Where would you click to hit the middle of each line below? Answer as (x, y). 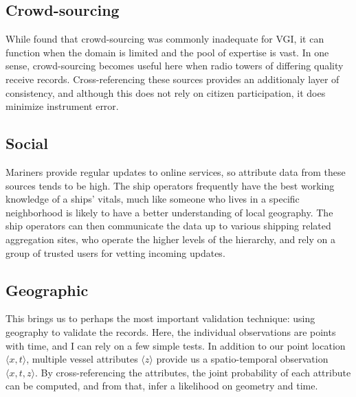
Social (27, 143)
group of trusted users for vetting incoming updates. (115, 252)
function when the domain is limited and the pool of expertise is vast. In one (167, 52)
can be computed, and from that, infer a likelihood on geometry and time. (162, 386)
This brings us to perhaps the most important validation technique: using (160, 318)
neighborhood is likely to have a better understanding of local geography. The (169, 212)
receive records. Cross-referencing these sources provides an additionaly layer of (173, 79)
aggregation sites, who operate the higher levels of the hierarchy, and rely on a (170, 239)
